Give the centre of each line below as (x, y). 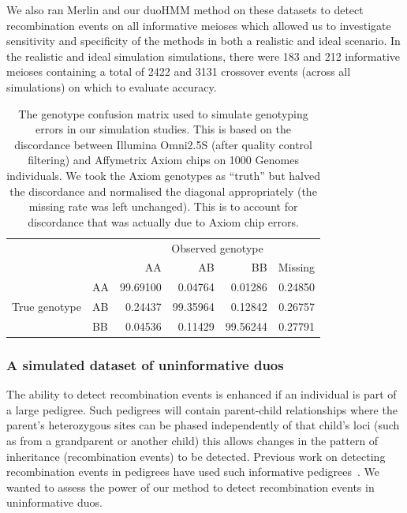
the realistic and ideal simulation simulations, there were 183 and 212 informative (203, 56)
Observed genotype (217, 247)
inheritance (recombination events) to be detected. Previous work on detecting (196, 456)
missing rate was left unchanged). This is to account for (163, 206)
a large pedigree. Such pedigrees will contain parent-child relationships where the (202, 409)
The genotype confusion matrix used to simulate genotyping (163, 113)
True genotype (47, 307)
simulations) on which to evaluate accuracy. (112, 86)
